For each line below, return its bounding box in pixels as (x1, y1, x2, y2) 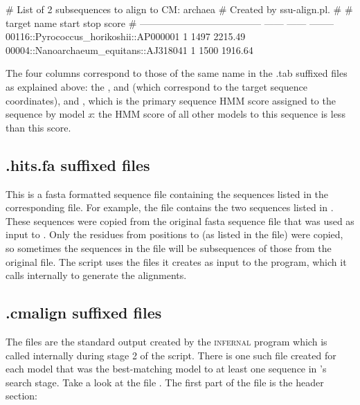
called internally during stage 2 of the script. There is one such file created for (6, 348, 336, 362)
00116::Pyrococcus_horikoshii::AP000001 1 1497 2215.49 (6, 29, 246, 44)
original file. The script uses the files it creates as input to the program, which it (6, 254, 347, 269)
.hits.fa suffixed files (6, 154, 150, 175)
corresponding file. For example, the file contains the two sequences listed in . (6, 200, 334, 215)
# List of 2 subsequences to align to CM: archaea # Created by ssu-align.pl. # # (6, 2, 353, 16)
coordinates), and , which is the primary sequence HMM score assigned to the (6, 93, 336, 107)
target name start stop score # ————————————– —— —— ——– (6, 15, 334, 30)
